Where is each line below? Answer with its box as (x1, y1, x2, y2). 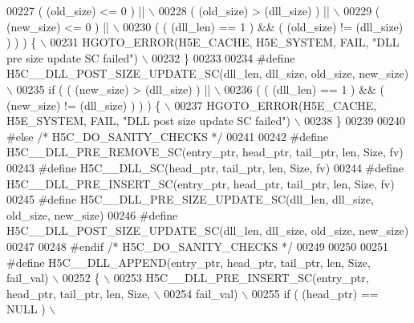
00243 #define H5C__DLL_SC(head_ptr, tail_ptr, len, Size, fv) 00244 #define (6, 159, 404, 176)
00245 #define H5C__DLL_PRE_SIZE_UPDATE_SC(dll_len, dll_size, (6, 191, 374, 208)
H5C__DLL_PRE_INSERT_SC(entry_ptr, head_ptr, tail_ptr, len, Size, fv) (6, 175, 395, 192)
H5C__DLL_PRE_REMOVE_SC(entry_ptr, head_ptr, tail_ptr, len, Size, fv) (6, 143, 404, 160)
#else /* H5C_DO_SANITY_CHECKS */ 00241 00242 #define (6, 127, 329, 144)
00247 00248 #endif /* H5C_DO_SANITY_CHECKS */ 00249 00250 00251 (6, 237, 389, 254)
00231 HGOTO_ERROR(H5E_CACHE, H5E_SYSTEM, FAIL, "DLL (50, 34, 400, 50)
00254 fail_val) (164, 285, 238, 301)
